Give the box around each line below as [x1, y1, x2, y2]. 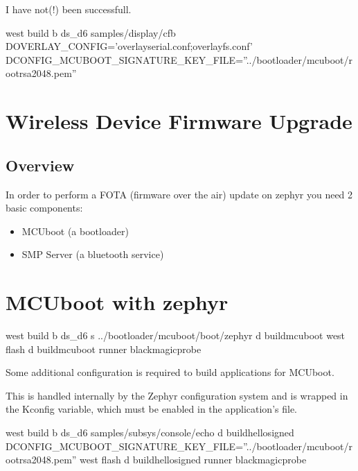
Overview [6, 154, 75, 175]
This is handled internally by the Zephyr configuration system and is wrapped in [6, 388, 348, 402]
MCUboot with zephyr [6, 288, 229, 316]
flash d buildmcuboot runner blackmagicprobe [6, 341, 202, 356]
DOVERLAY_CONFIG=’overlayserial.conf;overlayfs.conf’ [6, 39, 253, 53]
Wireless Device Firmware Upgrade [6, 107, 352, 135]
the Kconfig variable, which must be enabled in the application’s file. [6, 402, 297, 416]
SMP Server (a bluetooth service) [21, 247, 164, 262]
